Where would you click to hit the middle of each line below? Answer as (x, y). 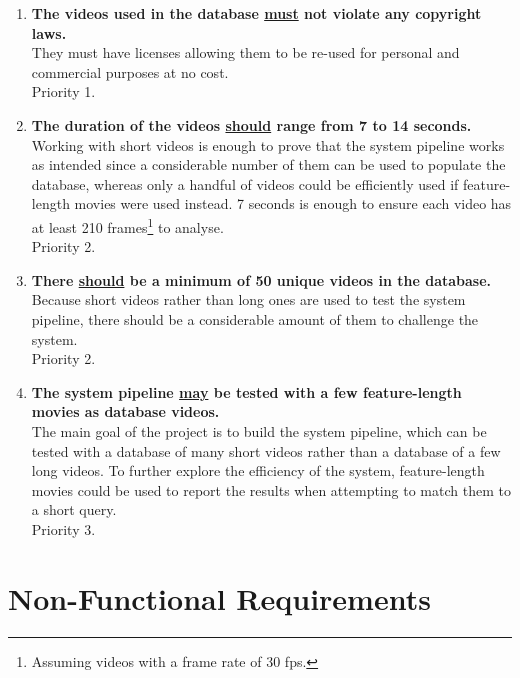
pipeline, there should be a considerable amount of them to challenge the (255, 318)
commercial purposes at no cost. (130, 71)
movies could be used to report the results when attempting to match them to (271, 489)
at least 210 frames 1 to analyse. (127, 225)
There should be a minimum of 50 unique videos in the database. (261, 279)
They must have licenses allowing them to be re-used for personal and (245, 52)
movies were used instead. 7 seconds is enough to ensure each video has (293, 203)
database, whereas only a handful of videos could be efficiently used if (245, 183)
